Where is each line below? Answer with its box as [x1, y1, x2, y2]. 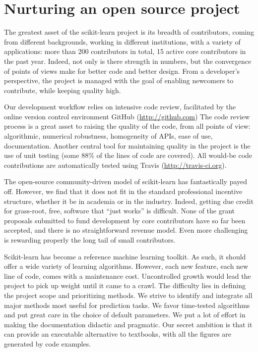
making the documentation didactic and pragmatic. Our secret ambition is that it [4, 319, 253, 329]
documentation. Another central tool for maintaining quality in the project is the [4, 140, 251, 151]
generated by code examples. [4, 338, 91, 349]
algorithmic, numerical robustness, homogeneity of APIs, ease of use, [4, 131, 213, 141]
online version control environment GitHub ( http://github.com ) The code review [4, 111, 250, 121]
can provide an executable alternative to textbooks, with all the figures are [4, 329, 232, 339]
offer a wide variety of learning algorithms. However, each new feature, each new [4, 261, 249, 271]
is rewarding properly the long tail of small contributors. [4, 235, 176, 245]
